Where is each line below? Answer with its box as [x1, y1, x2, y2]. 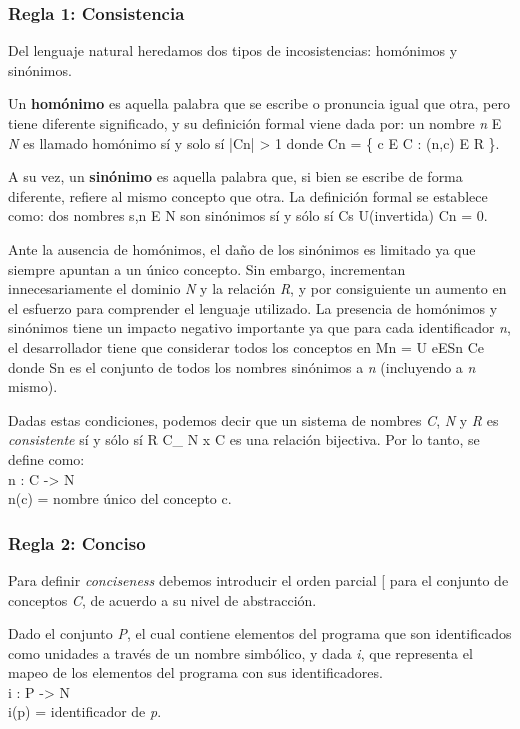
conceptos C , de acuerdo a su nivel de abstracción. [8, 589, 317, 610]
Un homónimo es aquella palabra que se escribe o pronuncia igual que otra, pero [8, 93, 510, 114]
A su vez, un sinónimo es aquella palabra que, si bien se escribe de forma [8, 166, 463, 187]
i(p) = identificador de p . [8, 701, 162, 722]
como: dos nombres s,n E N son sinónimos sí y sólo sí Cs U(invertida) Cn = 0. [8, 205, 488, 226]
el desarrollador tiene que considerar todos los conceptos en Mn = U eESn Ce [8, 336, 484, 357]
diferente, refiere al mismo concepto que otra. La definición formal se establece [8, 185, 488, 206]
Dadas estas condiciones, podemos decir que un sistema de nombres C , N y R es [8, 409, 499, 430]
